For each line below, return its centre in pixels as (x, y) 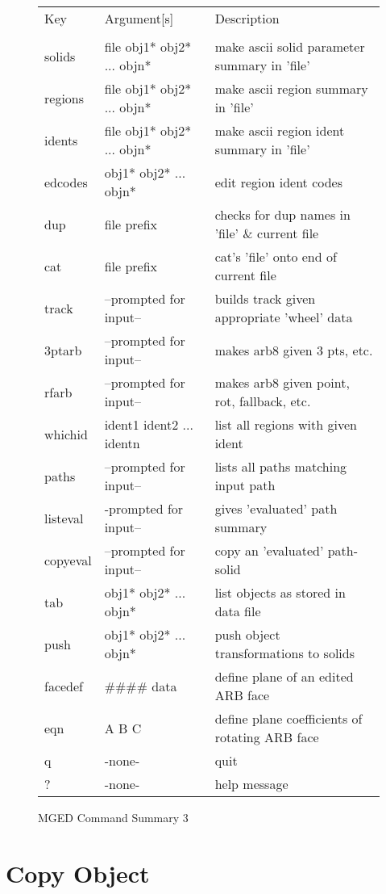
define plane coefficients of (288, 718)
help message (251, 784)
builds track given (265, 298)
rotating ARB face (267, 737)
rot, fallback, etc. (263, 401)
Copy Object (78, 873)
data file (238, 611)
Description (247, 18)
